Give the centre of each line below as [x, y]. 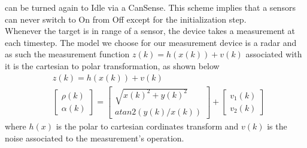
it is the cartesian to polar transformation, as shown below [112, 65]
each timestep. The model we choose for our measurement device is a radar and [151, 42]
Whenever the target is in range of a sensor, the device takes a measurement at [150, 31]
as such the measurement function [67, 54]
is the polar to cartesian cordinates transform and [147, 126]
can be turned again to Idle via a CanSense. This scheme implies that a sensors [150, 7]
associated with [274, 54]
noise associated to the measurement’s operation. [95, 138]
